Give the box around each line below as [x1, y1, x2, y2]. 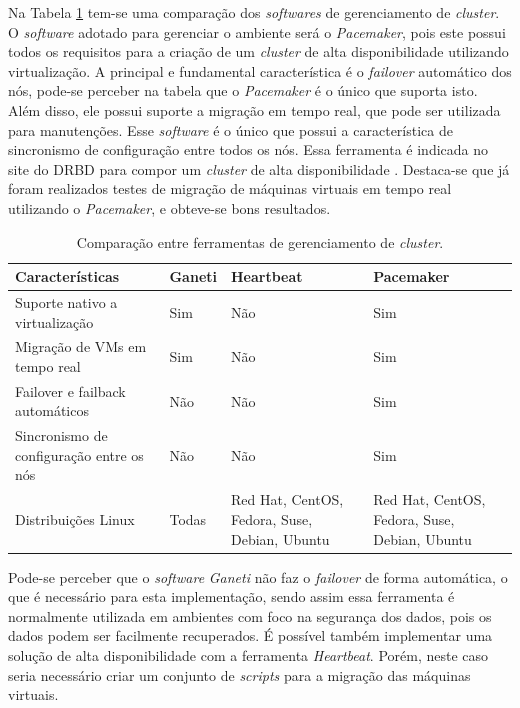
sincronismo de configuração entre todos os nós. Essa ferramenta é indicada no [8, 139, 489, 160]
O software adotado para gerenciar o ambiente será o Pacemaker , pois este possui [8, 21, 506, 42]
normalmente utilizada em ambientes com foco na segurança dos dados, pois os [8, 605, 492, 626]
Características [15, 266, 120, 287]
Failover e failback [15, 380, 126, 401]
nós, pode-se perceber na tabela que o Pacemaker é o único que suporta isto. [8, 80, 478, 101]
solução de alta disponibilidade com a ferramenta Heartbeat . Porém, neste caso [8, 644, 489, 665]
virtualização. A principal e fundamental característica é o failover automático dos [8, 60, 512, 81]
